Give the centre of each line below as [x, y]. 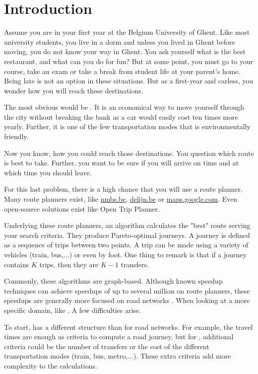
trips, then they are [69, 264]
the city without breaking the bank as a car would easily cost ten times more [121, 116]
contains [17, 264]
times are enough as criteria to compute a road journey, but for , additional [119, 337]
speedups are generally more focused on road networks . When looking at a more [127, 300]
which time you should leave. [48, 172]
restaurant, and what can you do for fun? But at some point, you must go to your [129, 61]
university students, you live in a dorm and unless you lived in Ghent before [120, 41]
